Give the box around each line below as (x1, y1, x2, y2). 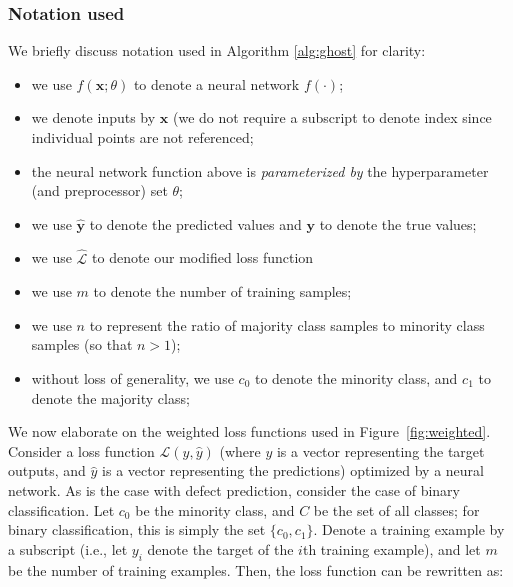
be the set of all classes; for (313, 499, 480, 520)
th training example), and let (302, 538, 481, 559)
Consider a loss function (8, 440, 155, 461)
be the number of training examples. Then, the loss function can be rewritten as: (8, 559, 504, 580)
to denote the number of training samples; (93, 281, 352, 302)
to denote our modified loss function (92, 247, 314, 268)
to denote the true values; (319, 213, 477, 234)
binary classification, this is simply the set (8, 519, 266, 540)
